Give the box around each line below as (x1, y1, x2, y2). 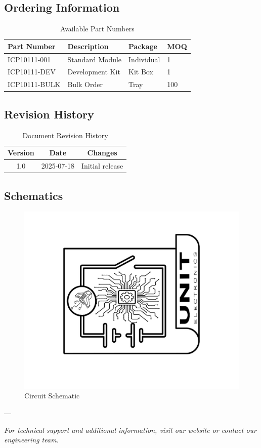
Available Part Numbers (60, 23, 135, 34)
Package (128, 40, 157, 51)
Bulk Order (67, 79, 103, 90)
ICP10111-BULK (8, 79, 61, 90)
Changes (87, 147, 117, 158)
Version (8, 147, 34, 158)
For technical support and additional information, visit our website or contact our (4, 424, 257, 435)
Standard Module (67, 54, 122, 64)
